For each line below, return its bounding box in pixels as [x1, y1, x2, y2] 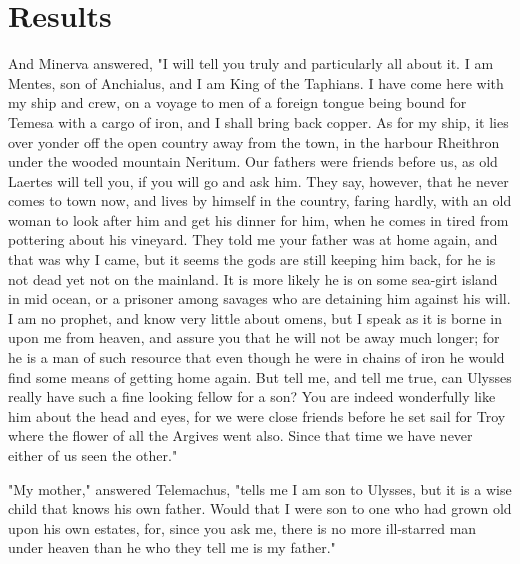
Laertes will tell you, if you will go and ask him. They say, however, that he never [8, 170, 509, 191]
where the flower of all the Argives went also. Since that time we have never [8, 425, 473, 446]
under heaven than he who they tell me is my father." [8, 537, 336, 558]
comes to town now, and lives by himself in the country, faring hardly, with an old [8, 190, 512, 211]
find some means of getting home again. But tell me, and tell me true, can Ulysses [8, 366, 512, 387]
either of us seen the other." [8, 445, 178, 465]
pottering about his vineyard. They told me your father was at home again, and [8, 229, 498, 250]
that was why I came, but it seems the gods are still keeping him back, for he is [8, 249, 496, 270]
